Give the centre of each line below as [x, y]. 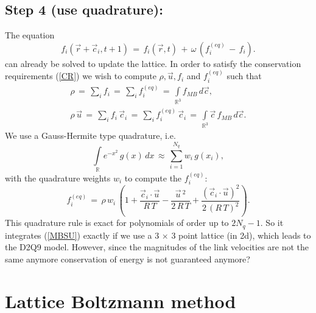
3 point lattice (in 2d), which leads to [241, 235]
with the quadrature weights [58, 178]
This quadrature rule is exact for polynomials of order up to [117, 223]
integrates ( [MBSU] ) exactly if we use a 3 [82, 235]
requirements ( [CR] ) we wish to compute [81, 76]
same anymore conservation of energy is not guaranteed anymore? [128, 259]
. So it [272, 223]
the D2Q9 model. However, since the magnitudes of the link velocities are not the [157, 247]
